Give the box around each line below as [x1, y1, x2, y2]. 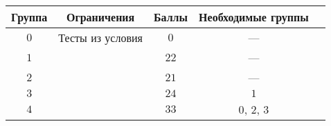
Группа [11, 9, 48, 25]
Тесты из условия [58, 30, 143, 45]
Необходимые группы [199, 9, 309, 25]
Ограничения [66, 9, 135, 25]
